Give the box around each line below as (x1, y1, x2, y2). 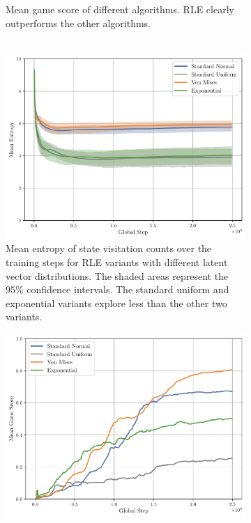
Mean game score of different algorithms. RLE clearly (6, 2, 234, 16)
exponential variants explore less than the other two (6, 295, 227, 310)
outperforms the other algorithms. (6, 15, 151, 30)
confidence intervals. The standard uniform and (26, 282, 229, 297)
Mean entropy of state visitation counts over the (6, 241, 212, 256)
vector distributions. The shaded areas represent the (6, 268, 229, 283)
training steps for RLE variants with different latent (6, 255, 228, 270)
